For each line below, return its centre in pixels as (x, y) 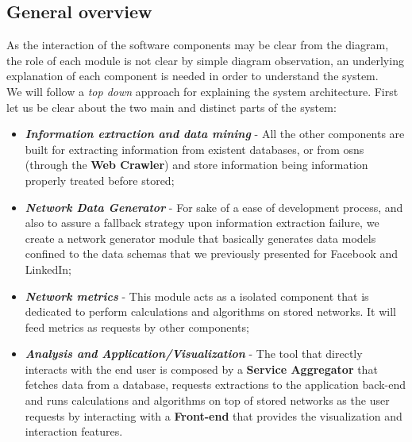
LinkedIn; (48, 269)
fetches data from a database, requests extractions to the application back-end (216, 384)
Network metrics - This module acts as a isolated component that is (197, 296)
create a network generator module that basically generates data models (200, 238)
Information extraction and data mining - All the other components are (215, 134)
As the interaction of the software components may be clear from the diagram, (198, 45)
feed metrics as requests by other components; (137, 327)
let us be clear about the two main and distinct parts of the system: (171, 107)
